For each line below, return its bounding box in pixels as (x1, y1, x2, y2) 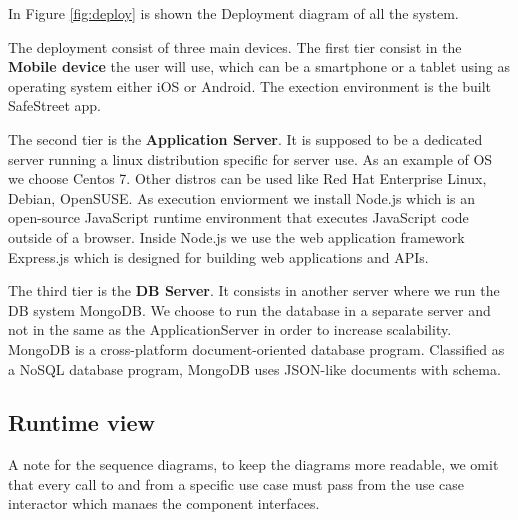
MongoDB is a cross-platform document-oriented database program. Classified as (8, 338, 505, 359)
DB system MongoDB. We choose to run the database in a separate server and (8, 299, 491, 320)
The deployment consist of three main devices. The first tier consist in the (8, 36, 462, 57)
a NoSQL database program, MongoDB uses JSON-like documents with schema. (8, 358, 501, 379)
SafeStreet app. (8, 95, 102, 116)
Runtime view (8, 407, 155, 438)
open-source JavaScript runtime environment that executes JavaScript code (8, 207, 469, 228)
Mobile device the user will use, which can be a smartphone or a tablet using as (8, 56, 510, 77)
